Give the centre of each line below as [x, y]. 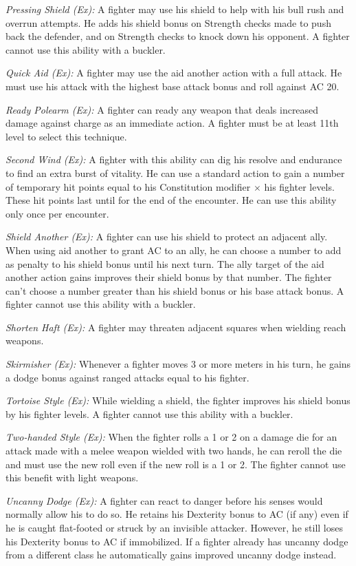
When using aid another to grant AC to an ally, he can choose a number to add [174, 250]
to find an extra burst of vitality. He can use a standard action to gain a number [175, 172]
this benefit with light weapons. [72, 478]
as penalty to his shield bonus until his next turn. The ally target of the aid [165, 263]
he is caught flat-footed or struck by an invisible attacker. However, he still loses [174, 527]
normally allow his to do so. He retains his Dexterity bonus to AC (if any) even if [177, 514]
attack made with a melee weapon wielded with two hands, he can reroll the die [174, 451]
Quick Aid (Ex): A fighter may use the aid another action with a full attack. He [174, 73]
